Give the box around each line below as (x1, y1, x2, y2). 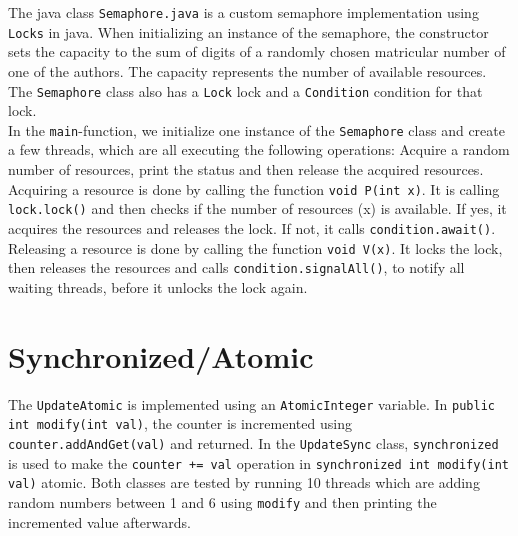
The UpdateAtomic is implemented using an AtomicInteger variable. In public (8, 393, 495, 414)
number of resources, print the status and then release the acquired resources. (8, 159, 484, 179)
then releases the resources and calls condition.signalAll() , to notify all (8, 257, 465, 278)
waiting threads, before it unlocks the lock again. (8, 276, 308, 297)
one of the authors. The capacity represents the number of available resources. (8, 60, 487, 81)
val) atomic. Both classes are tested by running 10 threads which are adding (8, 472, 480, 493)
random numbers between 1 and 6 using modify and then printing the (8, 491, 437, 512)
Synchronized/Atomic (8, 335, 314, 376)
